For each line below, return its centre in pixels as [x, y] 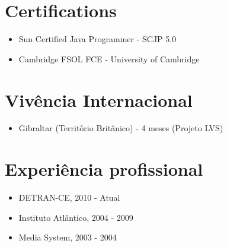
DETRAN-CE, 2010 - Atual [69, 197]
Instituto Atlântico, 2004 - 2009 [76, 217]
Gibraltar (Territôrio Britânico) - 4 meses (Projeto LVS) [121, 128]
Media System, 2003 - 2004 [68, 237]
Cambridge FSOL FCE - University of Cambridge [109, 58]
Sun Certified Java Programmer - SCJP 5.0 [97, 39]
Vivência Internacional [99, 99]
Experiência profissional [104, 169]
